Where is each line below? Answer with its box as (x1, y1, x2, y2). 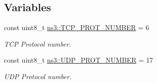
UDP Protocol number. (4, 71, 72, 81)
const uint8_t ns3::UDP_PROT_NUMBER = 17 (4, 55, 153, 65)
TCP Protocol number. (4, 38, 71, 49)
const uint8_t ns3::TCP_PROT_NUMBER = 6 (4, 22, 149, 33)
